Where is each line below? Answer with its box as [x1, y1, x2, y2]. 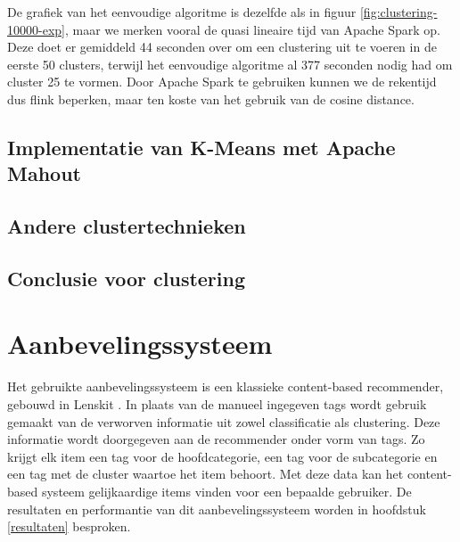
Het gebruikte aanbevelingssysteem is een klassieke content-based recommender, [7, 377, 444, 396]
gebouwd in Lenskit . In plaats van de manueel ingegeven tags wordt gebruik [7, 395, 427, 414]
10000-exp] [7, 20, 65, 38]
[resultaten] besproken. [7, 517, 131, 536]
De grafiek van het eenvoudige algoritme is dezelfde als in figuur [7, 3, 357, 21]
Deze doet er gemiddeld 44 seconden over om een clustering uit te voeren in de [7, 37, 437, 56]
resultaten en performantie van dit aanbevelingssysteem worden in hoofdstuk [7, 499, 426, 518]
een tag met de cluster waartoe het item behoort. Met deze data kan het [7, 464, 404, 483]
